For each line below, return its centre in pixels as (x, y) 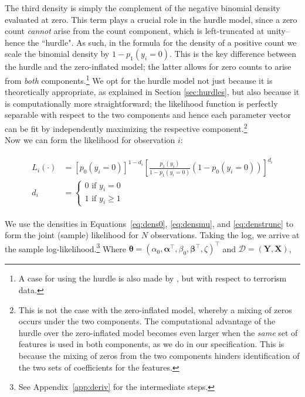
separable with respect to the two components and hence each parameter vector (148, 115)
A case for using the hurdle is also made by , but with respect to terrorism (152, 278)
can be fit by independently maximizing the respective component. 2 (126, 128)
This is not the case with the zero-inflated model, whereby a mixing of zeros (155, 309)
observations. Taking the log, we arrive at (225, 235)
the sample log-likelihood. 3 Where (66, 247)
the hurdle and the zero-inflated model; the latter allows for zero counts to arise (148, 67)
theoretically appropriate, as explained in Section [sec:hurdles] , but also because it (152, 92)
